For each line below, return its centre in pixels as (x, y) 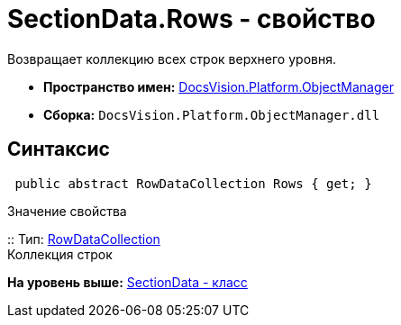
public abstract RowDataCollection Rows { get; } (193, 183)
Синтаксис (59, 149)
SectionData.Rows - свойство (191, 19)
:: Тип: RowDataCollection (84, 239)
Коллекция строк (60, 254)
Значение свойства (67, 211)
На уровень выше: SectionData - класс (128, 282)
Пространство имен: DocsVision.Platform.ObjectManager (219, 86)
